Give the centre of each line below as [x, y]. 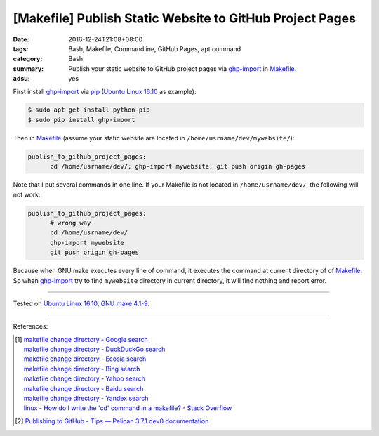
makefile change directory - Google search [86, 339]
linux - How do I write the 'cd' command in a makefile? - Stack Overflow [128, 408]
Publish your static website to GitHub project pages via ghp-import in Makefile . [182, 68]
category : [28, 59]
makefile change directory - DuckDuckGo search [94, 349]
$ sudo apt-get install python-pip [89, 110]
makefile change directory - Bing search [82, 369]
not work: [27, 194]
